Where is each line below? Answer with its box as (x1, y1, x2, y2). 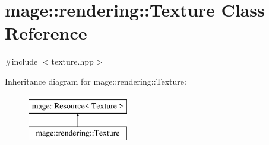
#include (5, 55, 38, 67)
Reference (5, 21, 87, 45)
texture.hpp (51, 55, 94, 67)
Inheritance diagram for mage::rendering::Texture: (5, 75, 186, 87)
